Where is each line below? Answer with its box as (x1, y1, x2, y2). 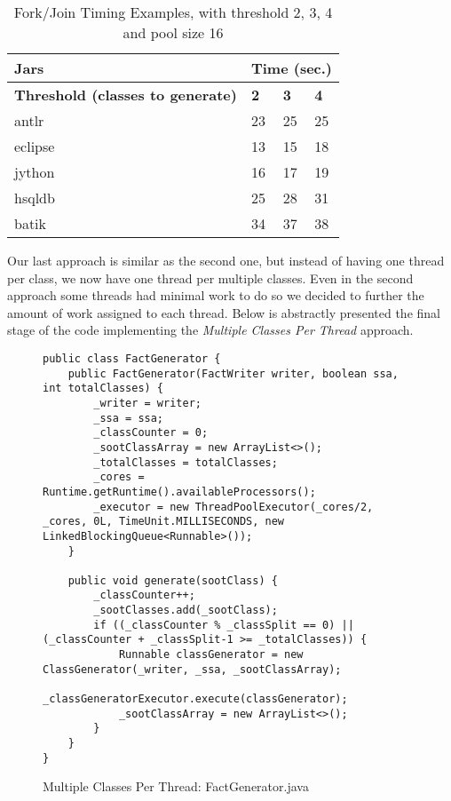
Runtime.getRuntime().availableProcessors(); (43, 485, 316, 498)
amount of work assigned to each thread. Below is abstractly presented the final (7, 303, 440, 321)
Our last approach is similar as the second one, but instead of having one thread (7, 251, 445, 269)
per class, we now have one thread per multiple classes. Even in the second (7, 268, 414, 287)
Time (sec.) (250, 58, 333, 78)
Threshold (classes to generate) (14, 84, 237, 105)
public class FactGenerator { (43, 352, 221, 365)
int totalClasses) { (43, 382, 164, 395)
